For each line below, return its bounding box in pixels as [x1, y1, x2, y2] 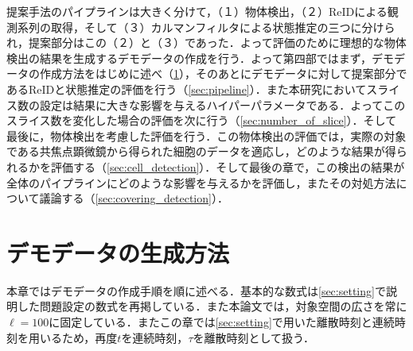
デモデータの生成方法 [6, 236, 230, 268]
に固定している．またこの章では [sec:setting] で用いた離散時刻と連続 [49, 314, 395, 330]
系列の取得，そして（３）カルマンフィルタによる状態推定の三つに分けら [17, 18, 395, 35]
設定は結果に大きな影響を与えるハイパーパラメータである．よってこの [39, 96, 406, 113]
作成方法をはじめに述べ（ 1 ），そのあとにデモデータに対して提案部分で [39, 65, 407, 82]
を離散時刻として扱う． [193, 329, 314, 345]
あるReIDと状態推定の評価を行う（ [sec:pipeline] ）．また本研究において [6, 80, 367, 97]
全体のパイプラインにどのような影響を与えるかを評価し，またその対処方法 [6, 174, 396, 191]
